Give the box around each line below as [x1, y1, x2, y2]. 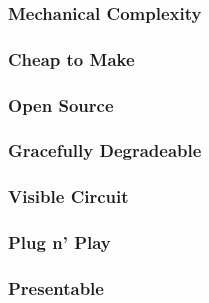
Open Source [8, 92, 114, 117]
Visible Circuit [8, 184, 129, 209]
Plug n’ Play [8, 230, 111, 255]
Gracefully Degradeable [8, 138, 202, 163]
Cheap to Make [8, 46, 135, 71]
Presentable [8, 275, 104, 300]
